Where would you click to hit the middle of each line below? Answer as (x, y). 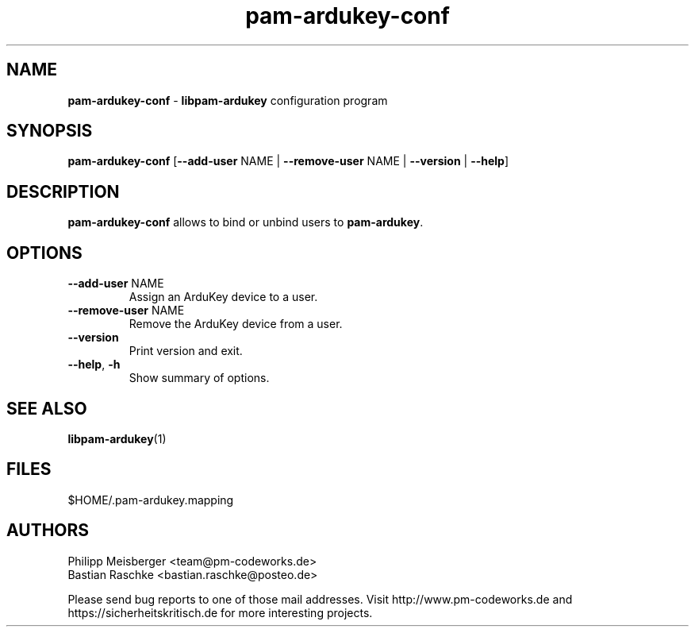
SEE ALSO (47, 408)
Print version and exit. (186, 351)
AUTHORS (48, 531)
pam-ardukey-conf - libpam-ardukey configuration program (228, 100)
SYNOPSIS (50, 131)
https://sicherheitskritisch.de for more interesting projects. (220, 612)
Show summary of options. (199, 378)
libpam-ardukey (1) (117, 438)
